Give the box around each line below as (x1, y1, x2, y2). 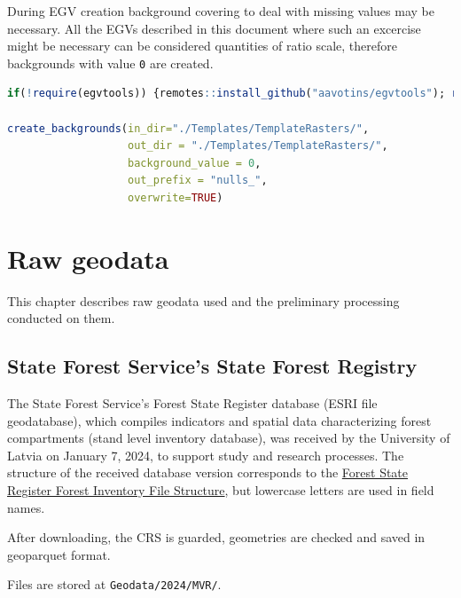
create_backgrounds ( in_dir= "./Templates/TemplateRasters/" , (7, 122, 370, 135)
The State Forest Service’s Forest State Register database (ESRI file (7, 394, 378, 413)
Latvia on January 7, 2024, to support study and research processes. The (7, 445, 404, 464)
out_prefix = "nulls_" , (128, 174, 268, 187)
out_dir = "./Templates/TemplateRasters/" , (128, 139, 388, 153)
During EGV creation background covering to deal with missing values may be (7, 2, 434, 20)
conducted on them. (7, 309, 115, 327)
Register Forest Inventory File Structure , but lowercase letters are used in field (7, 481, 434, 500)
